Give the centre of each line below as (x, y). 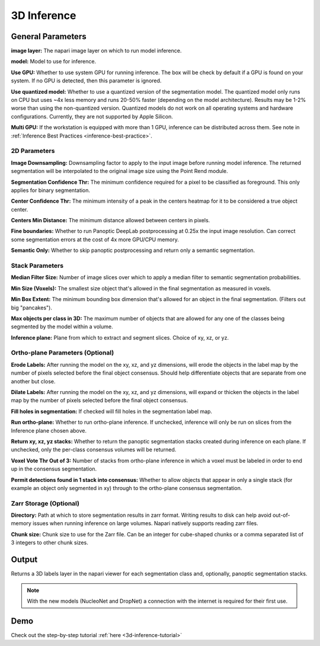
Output (24, 560)
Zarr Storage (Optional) (45, 503)
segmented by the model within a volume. (62, 327)
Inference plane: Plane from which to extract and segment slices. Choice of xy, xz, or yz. (120, 337)
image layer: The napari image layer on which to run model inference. (96, 51)
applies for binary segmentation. (51, 190)
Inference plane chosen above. (49, 430)
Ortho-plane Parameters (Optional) (63, 353)
